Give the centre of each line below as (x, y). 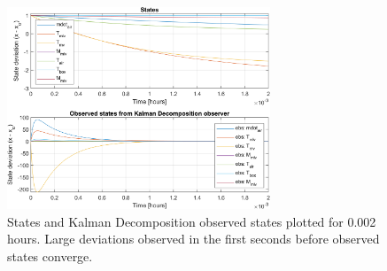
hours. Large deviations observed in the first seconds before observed (193, 239)
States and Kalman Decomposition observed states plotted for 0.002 (192, 221)
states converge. (50, 256)
